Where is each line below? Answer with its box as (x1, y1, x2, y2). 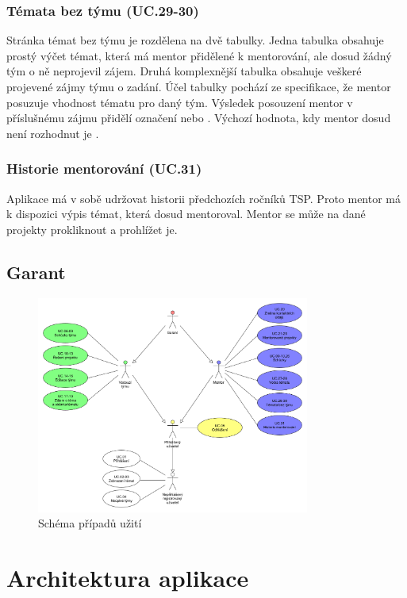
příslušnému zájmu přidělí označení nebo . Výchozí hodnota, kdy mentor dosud (6, 109, 391, 126)
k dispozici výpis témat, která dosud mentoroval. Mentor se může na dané (6, 205, 366, 222)
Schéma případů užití (38, 515, 142, 531)
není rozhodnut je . (6, 125, 99, 141)
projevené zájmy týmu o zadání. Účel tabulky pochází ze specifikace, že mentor (6, 79, 391, 94)
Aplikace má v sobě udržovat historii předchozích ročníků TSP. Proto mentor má (6, 190, 401, 206)
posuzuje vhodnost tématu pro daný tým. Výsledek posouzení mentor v (6, 94, 353, 110)
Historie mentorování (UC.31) (6, 159, 202, 178)
